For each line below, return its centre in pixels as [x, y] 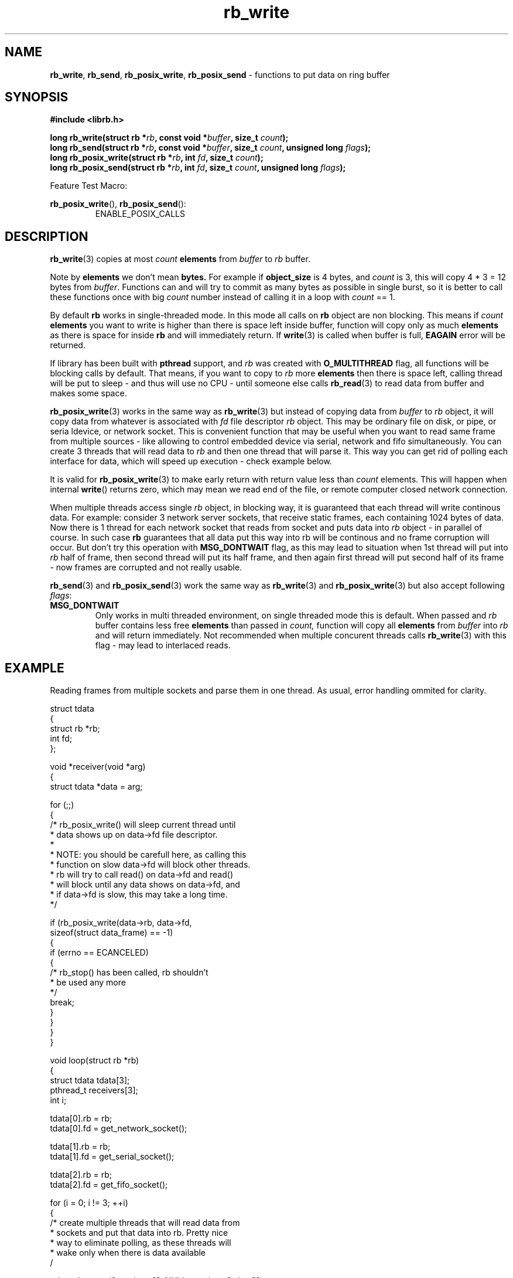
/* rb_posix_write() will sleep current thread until [143, 825]
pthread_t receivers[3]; [94, 1090]
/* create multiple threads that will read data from [145, 1223]
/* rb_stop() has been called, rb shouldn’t [129, 973]
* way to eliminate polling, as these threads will [141, 1243]
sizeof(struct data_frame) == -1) [112, 933]
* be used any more [88, 983]
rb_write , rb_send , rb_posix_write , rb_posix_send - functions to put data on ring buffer [220, 74]
